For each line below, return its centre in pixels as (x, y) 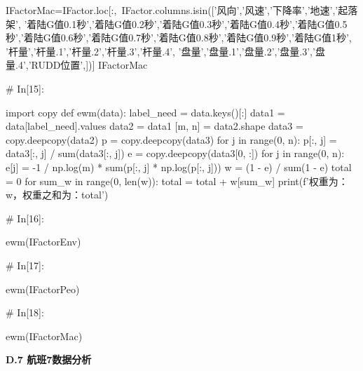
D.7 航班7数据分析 (49, 359)
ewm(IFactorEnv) (43, 242)
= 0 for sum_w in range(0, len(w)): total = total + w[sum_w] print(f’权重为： (177, 181)
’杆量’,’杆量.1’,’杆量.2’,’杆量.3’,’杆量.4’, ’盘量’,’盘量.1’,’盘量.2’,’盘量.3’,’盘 (165, 51)
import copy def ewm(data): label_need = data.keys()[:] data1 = (145, 112)
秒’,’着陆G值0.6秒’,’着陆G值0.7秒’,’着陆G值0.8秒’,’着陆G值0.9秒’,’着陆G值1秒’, (179, 38)
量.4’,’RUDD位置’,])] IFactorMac (77, 65)
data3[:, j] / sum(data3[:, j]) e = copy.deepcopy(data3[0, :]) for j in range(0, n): (175, 153)
